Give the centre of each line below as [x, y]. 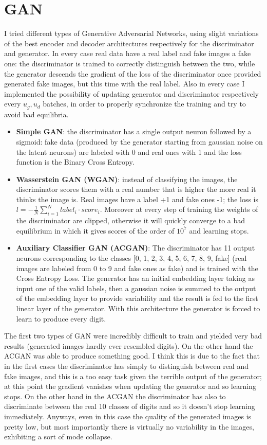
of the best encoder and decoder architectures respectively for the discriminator [129, 43]
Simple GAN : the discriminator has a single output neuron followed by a [134, 131]
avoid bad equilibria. [36, 114]
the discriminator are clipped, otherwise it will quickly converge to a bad [131, 220]
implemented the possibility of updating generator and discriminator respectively [131, 93]
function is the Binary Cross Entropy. [75, 162]
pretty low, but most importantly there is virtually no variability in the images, [129, 426]
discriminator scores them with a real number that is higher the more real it [136, 189]
